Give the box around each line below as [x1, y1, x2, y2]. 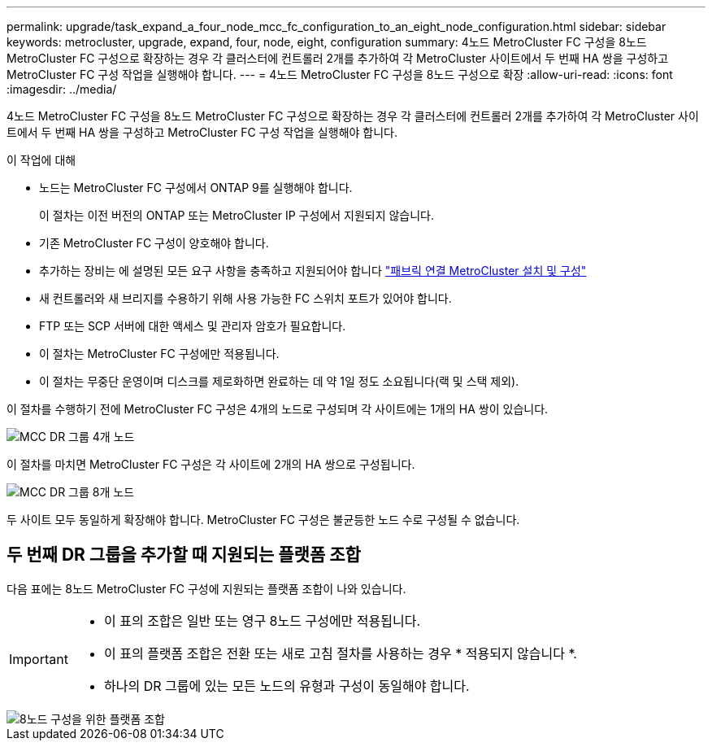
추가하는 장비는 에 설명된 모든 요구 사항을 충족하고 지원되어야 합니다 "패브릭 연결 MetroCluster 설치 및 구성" [39, 264, 587, 277]
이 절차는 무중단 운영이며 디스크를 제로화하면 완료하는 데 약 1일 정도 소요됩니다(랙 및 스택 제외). [39, 374, 519, 388]
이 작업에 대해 [7, 153, 76, 167]
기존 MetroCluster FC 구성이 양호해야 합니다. [39, 236, 269, 250]
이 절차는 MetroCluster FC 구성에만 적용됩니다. [39, 347, 280, 360]
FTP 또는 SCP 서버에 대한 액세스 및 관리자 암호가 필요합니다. [39, 319, 346, 333]
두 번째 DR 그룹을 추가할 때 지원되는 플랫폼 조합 [7, 544, 361, 566]
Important [9, 650, 68, 667]
